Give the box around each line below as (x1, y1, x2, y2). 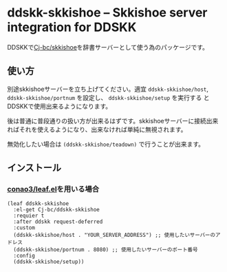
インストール (7, 162, 62, 174)
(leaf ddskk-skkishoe (7, 200, 69, 207)
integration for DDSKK (7, 19, 137, 35)
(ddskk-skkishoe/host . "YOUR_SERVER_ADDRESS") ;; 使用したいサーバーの (13, 232, 215, 239)
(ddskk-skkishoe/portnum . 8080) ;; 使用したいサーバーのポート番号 (13, 247, 198, 253)
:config (13, 253, 36, 260)
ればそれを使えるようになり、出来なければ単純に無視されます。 (7, 125, 187, 134)
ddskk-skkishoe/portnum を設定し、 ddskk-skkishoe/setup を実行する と (7, 93, 210, 101)
